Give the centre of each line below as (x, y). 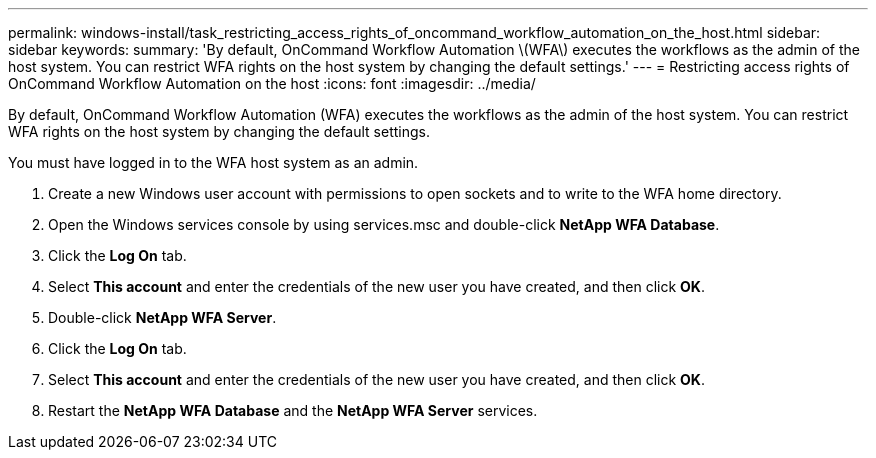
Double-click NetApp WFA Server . (162, 317)
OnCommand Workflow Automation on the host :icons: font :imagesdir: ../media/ (272, 83)
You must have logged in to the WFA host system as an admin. (213, 162)
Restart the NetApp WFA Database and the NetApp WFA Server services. (293, 410)
